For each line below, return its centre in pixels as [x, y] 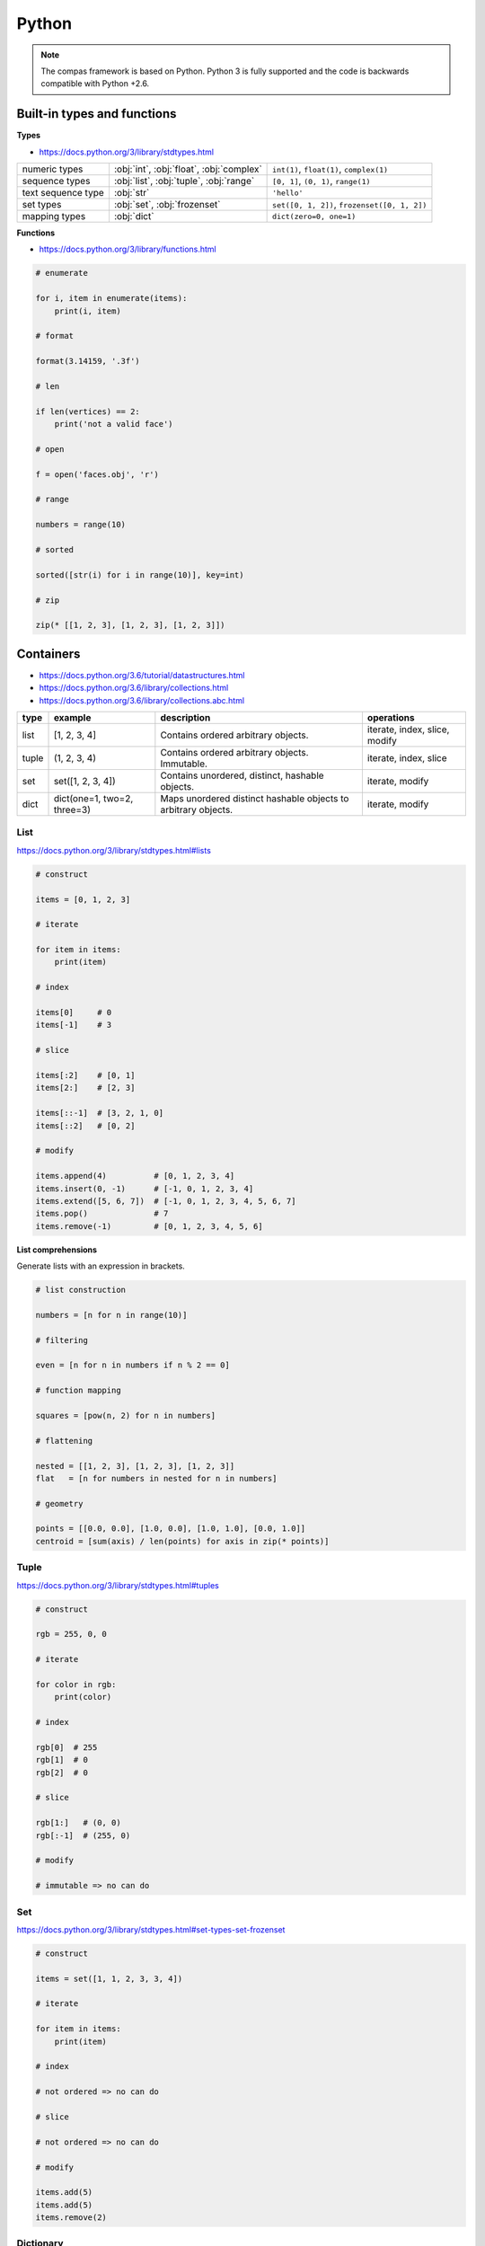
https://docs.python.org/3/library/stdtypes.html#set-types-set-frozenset [151, 1929]
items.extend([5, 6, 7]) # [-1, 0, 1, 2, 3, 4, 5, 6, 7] [166, 1201]
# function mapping [78, 1391]
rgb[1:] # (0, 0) [78, 1823]
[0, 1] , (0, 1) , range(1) [322, 181]
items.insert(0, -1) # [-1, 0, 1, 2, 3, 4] [145, 1189]
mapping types [54, 217]
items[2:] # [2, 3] [85, 1088]
